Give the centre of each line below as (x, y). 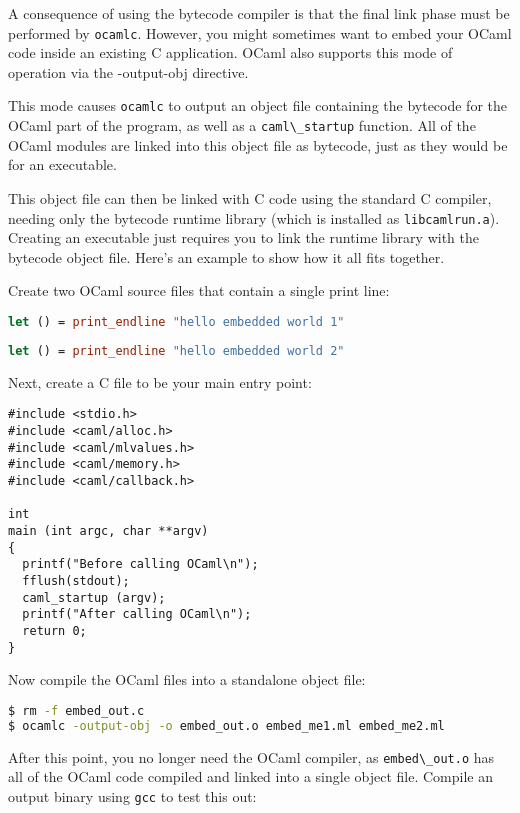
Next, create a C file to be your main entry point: (160, 381)
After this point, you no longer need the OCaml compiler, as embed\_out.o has (251, 756)
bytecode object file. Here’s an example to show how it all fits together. (226, 256)
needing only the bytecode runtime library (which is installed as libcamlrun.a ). (254, 217)
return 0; (54, 630)
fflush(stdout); (76, 580)
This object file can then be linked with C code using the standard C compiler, (250, 197)
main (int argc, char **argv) (108, 530)
